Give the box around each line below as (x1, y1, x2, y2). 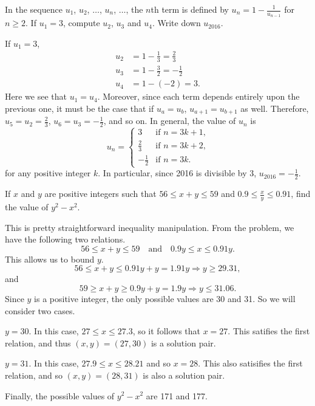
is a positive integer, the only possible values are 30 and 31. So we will (34, 292, 296, 304)
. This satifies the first (228, 325, 310, 337)
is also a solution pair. (143, 368, 225, 381)
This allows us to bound (5, 252, 95, 265)
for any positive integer (5, 167, 91, 179)
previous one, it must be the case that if (5, 101, 154, 114)
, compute (63, 16, 100, 29)
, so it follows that (132, 325, 201, 337)
